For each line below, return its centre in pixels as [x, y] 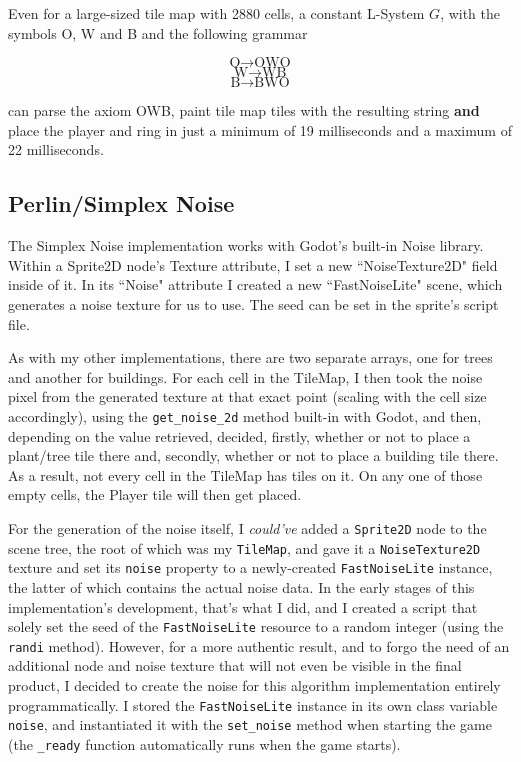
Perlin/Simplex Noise [121, 203]
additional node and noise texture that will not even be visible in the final [235, 665]
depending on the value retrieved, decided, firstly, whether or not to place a [239, 435]
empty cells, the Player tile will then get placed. [155, 494]
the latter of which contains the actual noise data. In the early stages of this [241, 586]
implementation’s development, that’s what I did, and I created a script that [243, 606]
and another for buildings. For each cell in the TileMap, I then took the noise [245, 376]
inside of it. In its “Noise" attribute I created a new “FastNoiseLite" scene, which [255, 284]
